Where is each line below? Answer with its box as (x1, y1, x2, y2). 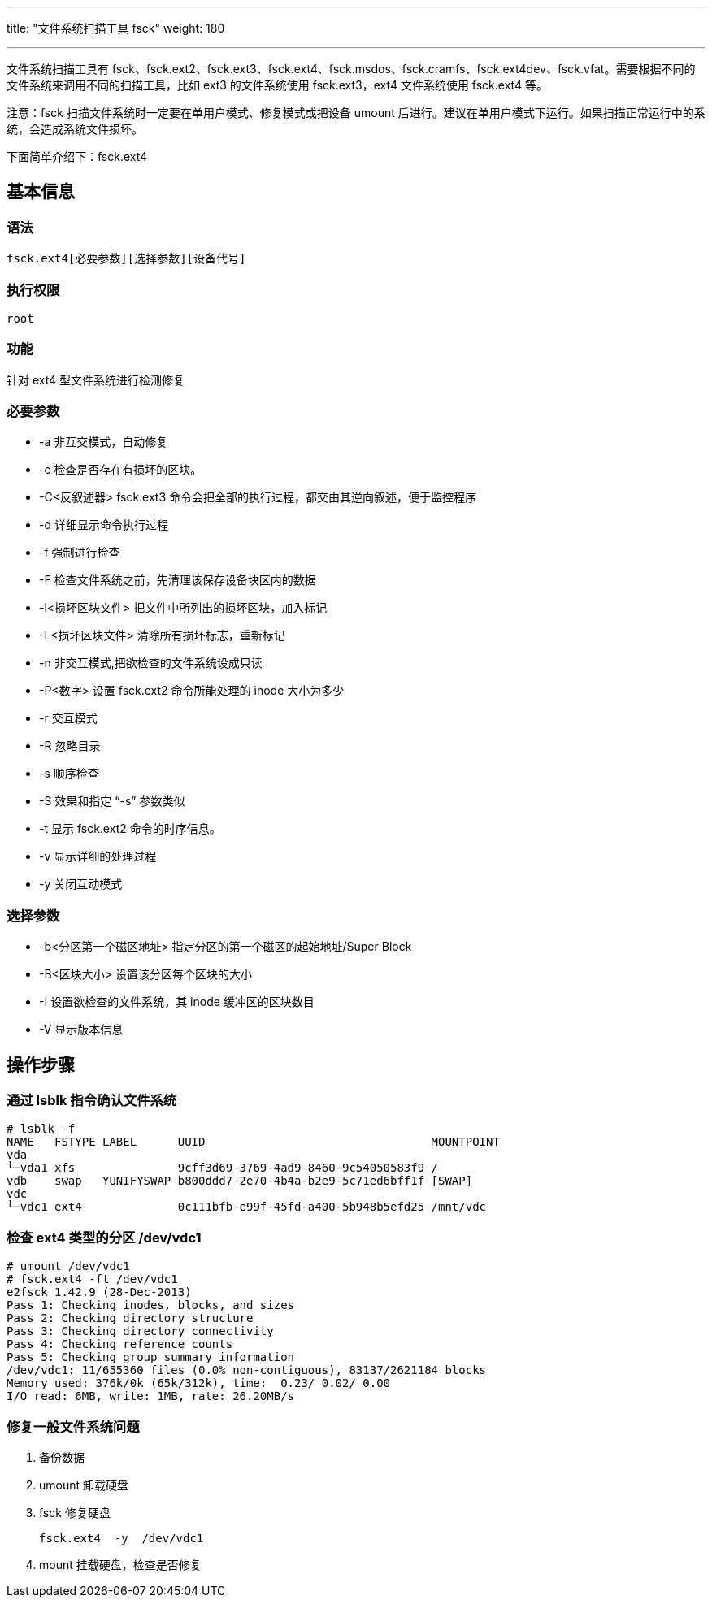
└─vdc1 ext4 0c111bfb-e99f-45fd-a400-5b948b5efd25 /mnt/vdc (7, 1200, 487, 1214)
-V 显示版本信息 (39, 1022, 124, 1037)
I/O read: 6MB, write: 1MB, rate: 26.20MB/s (7, 1389, 295, 1403)
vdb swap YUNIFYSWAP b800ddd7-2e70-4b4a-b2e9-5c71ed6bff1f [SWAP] (7, 1174, 473, 1188)
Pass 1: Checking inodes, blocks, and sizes (7, 1298, 295, 1312)
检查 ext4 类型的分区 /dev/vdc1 (7, 1229, 202, 1246)
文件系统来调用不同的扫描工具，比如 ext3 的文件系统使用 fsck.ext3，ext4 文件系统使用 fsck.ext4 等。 (7, 78, 548, 92)
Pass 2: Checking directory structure (7, 1311, 254, 1325)
